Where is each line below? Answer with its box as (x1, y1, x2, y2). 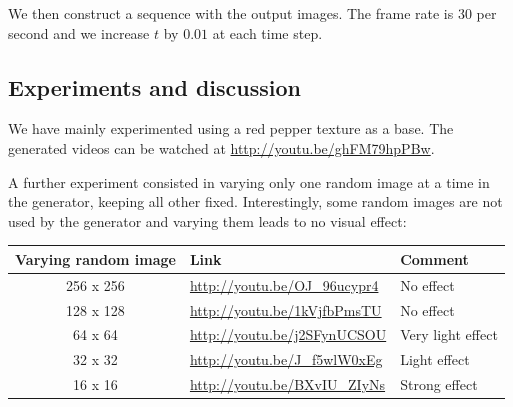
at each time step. (212, 22, 323, 43)
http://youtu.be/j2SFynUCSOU (189, 324, 387, 345)
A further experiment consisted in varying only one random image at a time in (8, 171, 490, 192)
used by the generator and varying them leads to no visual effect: (8, 210, 407, 231)
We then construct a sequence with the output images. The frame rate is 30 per (8, 3, 497, 23)
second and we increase (8, 22, 150, 43)
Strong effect (400, 374, 478, 395)
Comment (400, 248, 469, 269)
